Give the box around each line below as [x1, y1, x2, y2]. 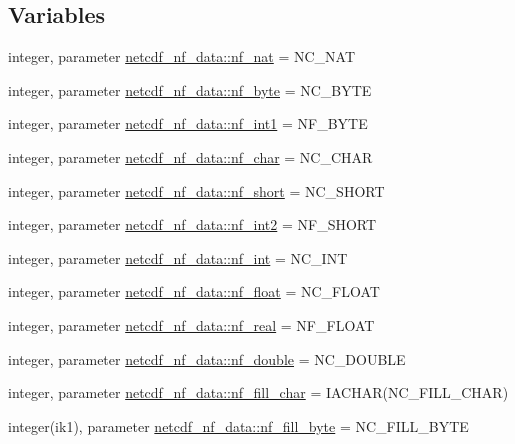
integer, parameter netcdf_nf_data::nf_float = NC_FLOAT [8, 281, 380, 302]
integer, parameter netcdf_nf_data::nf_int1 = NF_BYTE [8, 113, 368, 134]
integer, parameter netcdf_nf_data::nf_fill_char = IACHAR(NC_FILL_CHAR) [8, 382, 509, 403]
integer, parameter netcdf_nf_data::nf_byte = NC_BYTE [8, 79, 372, 100]
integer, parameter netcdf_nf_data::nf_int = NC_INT [8, 247, 348, 268]
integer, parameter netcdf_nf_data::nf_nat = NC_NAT [8, 46, 356, 67]
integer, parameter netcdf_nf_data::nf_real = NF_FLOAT [8, 314, 375, 335]
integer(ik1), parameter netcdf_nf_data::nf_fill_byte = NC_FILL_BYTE [8, 415, 469, 436]
